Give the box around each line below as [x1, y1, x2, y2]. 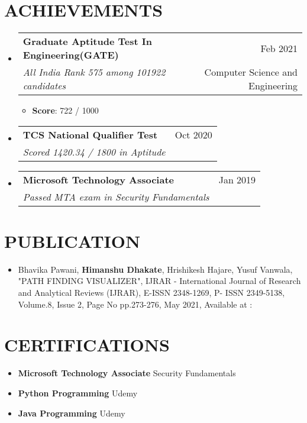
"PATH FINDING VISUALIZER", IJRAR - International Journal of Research [18, 275, 301, 287]
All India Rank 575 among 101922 [22, 65, 166, 79]
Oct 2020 [174, 127, 212, 141]
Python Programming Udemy [18, 386, 138, 399]
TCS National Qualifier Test [22, 127, 158, 141]
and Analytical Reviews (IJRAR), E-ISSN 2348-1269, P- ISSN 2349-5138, [18, 286, 285, 299]
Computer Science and [204, 65, 298, 79]
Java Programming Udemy [18, 406, 125, 419]
